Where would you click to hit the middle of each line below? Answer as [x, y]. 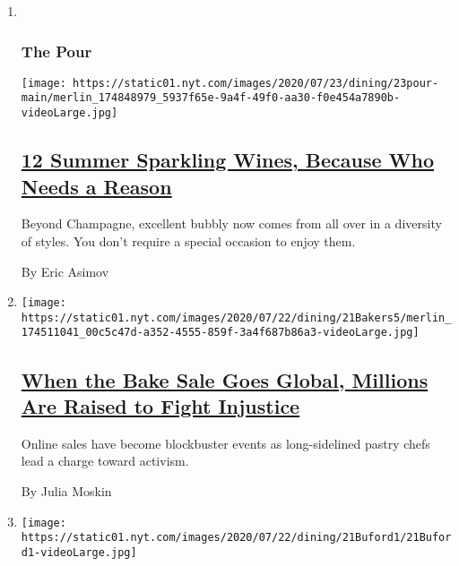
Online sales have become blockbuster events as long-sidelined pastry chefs [225, 443]
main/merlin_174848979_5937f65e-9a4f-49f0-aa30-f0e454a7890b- [211, 98]
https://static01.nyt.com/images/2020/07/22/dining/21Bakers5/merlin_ [236, 317]
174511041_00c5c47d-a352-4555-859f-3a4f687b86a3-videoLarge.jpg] [220, 333]
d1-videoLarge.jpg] [79, 552]
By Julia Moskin [66, 490]
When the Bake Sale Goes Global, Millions [225, 379]
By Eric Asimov [65, 271]
